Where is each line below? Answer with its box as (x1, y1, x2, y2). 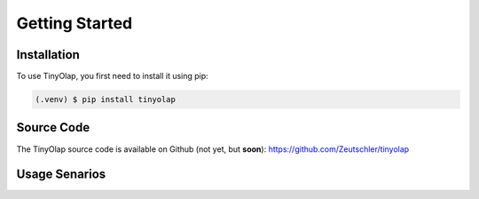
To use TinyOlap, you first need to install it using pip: (16, 71, 208, 82)
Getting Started (16, 13, 133, 33)
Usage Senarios (16, 167, 106, 182)
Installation (16, 47, 80, 62)
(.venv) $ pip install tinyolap (35, 94, 177, 105)
